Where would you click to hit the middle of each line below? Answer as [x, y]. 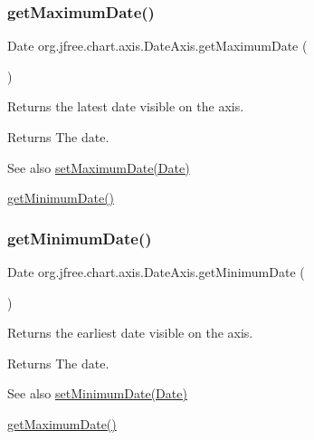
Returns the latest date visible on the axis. [126, 106]
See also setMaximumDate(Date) [99, 167]
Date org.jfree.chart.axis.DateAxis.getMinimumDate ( [156, 272]
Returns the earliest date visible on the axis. [130, 333]
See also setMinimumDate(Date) [97, 393]
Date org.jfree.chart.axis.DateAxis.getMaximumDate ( [157, 46]
